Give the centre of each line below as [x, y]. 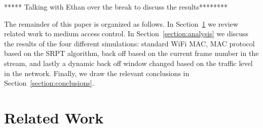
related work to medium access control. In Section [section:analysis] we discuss [126, 34]
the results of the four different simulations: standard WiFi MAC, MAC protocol [129, 43]
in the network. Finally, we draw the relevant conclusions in [97, 73]
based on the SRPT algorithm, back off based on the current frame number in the [131, 53]
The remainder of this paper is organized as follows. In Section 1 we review [121, 23]
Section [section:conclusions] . [49, 83]
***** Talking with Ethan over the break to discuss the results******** [116, 7]
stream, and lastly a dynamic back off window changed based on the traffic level [128, 63]
